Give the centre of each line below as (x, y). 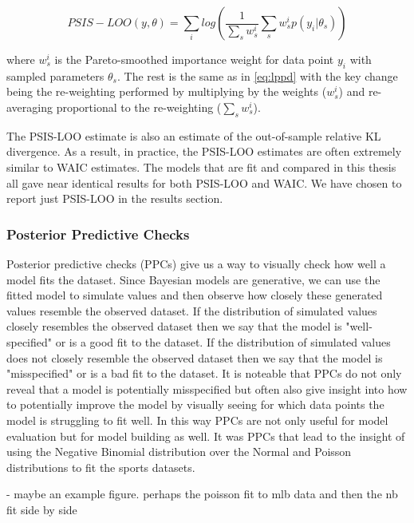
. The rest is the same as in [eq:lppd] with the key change (257, 75)
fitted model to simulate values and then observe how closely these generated (195, 295)
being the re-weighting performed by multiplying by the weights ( (167, 91)
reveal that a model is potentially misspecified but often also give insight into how (207, 388)
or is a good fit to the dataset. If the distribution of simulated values (223, 341)
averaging (30, 107)
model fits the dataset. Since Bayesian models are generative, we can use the (193, 279)
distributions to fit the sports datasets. (101, 467)
